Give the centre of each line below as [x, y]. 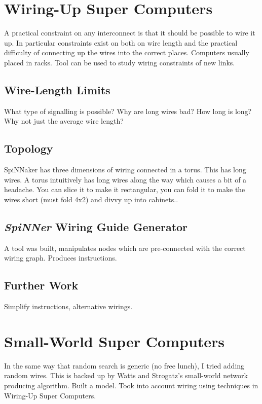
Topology [29, 148]
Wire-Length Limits [57, 89]
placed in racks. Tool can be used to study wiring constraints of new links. [120, 62]
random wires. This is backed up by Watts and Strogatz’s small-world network [126, 375]
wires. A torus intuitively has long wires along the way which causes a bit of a [125, 179]
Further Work [41, 285]
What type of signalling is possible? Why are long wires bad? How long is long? [128, 111]
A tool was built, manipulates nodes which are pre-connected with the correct [125, 248]
